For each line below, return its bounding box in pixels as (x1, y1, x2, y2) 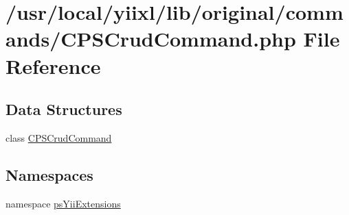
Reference (5, 51, 101, 79)
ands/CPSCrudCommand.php (5, 25, 296, 53)
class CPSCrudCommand (5, 130, 112, 144)
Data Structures (5, 99, 122, 120)
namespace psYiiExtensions (5, 196, 121, 210)
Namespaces (5, 164, 93, 185)
